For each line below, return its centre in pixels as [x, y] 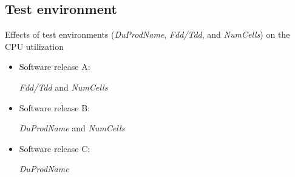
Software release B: [55, 107]
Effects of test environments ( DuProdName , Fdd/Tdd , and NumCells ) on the [147, 34]
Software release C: [55, 148]
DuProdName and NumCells [72, 128]
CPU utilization [35, 46]
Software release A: [55, 67]
